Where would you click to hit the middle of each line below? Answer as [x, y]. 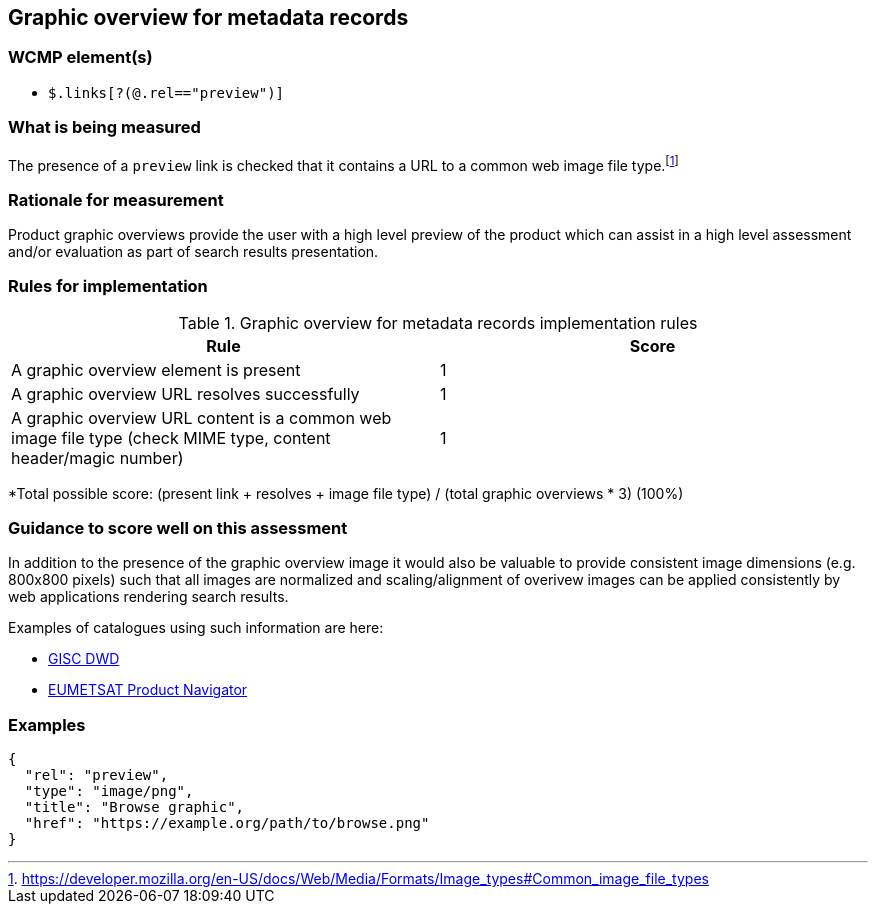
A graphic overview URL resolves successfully [185, 393]
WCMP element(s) [80, 57]
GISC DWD [84, 659]
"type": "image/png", [109, 791]
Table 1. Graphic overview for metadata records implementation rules [438, 322]
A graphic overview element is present [156, 369]
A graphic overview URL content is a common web [201, 417]
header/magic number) [97, 457]
